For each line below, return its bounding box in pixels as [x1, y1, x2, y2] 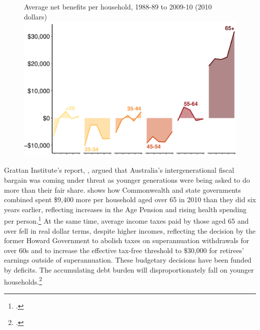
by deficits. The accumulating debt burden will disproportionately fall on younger [4, 264, 254, 275]
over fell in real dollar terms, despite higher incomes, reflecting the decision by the [4, 225, 255, 236]
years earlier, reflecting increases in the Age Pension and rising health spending [4, 204, 247, 214]
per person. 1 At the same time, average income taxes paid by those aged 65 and [4, 214, 249, 226]
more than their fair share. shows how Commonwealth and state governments [4, 184, 241, 195]
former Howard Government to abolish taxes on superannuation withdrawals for [4, 235, 249, 246]
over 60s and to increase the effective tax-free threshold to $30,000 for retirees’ [4, 245, 244, 255]
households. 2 [4, 275, 42, 287]
